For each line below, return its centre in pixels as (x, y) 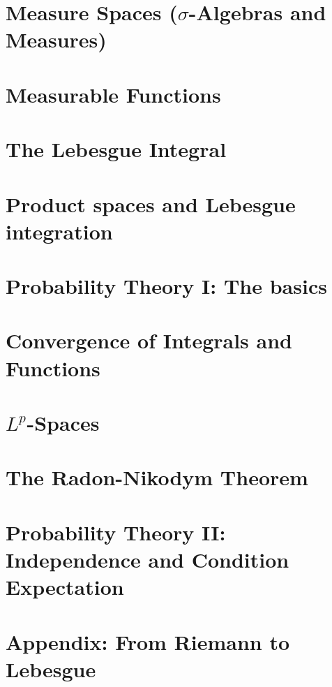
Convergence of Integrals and (149, 340)
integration (59, 231)
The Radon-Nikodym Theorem (157, 477)
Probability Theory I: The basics (166, 286)
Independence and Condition (148, 559)
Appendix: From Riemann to (148, 641)
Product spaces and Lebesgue (151, 204)
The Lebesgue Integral (116, 149)
